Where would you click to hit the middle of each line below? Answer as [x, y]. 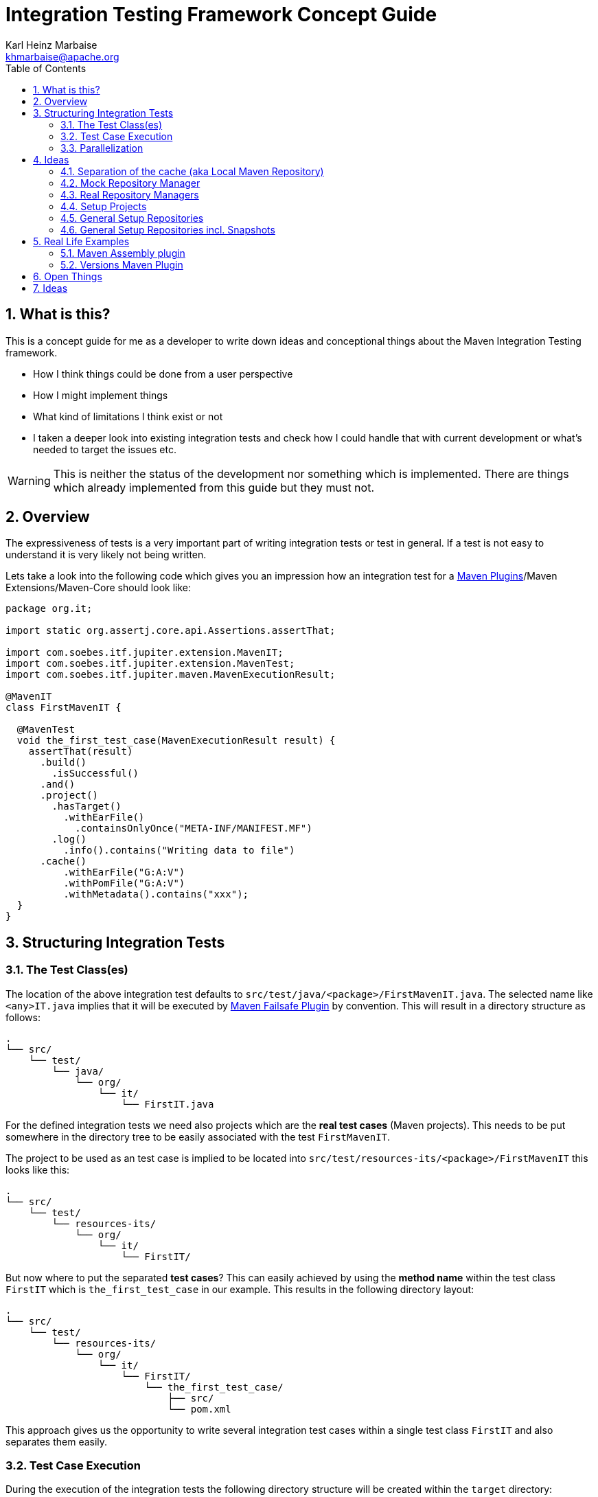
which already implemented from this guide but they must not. [214, 487]
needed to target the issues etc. [105, 449]
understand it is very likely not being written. [106, 555]
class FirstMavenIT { [64, 708]
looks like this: [38, 1169]
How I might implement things [101, 395]
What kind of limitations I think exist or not [128, 416]
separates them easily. [57, 1441]
